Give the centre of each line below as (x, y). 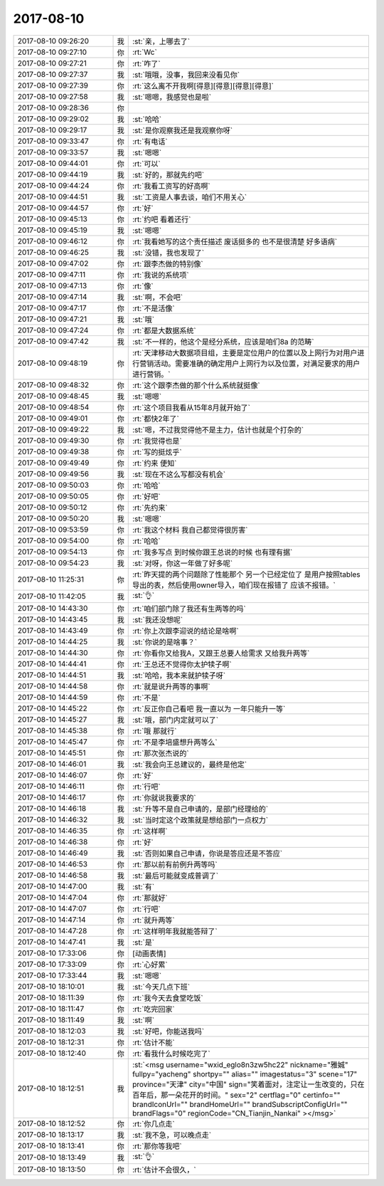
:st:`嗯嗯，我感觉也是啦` (172, 97)
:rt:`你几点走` (153, 1123)
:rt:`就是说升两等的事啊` (171, 686)
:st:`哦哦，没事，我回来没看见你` (186, 75)
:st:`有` (143, 886)
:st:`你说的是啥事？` (165, 642)
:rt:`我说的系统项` (160, 275)
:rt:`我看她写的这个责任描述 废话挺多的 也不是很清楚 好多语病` (235, 241)
